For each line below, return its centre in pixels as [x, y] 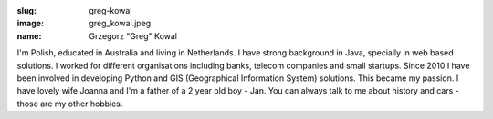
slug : [26, 10]
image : [31, 24]
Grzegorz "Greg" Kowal [133, 35]
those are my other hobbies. [70, 104]
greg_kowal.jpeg [120, 24]
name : [29, 35]
